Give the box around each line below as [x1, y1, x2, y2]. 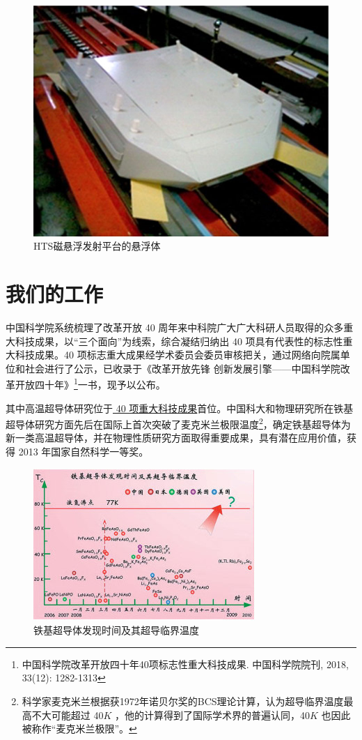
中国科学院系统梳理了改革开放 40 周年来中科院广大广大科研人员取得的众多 [6, 319, 344, 334]
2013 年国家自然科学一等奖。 [18, 444, 149, 459]
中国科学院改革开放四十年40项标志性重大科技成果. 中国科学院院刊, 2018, [22, 656, 349, 671]
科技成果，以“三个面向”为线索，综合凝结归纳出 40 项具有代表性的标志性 [15, 333, 343, 348]
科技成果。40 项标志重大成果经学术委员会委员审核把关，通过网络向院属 [15, 347, 340, 362]
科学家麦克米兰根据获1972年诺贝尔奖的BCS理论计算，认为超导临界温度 [22, 693, 344, 708]
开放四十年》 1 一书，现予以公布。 [15, 375, 166, 391]
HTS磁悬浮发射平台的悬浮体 [33, 239, 161, 253]
